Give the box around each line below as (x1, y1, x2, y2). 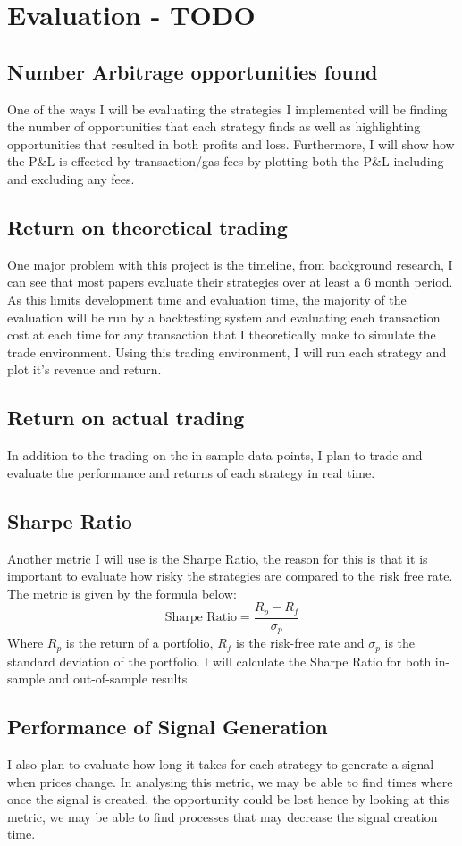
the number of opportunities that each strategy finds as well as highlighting (7, 117, 421, 136)
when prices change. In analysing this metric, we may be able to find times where (7, 772, 453, 791)
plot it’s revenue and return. (7, 360, 162, 379)
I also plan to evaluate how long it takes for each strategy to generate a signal (7, 755, 434, 774)
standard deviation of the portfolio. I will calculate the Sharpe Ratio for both (7, 651, 432, 670)
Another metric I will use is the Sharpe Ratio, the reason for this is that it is (7, 549, 428, 567)
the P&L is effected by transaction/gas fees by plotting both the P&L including (7, 152, 444, 171)
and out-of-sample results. (48, 669, 191, 688)
